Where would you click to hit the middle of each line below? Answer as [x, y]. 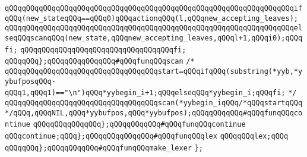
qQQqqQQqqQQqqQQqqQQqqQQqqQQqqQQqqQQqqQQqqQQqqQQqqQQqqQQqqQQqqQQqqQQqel [154, 28]
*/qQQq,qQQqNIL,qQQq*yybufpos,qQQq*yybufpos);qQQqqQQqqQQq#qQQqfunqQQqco [154, 113]
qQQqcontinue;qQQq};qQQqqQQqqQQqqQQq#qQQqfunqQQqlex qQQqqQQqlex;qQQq [147, 136]
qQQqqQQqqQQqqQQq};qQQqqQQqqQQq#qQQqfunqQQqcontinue [139, 125]
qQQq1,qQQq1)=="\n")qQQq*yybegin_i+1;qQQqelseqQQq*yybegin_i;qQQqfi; [145, 93]
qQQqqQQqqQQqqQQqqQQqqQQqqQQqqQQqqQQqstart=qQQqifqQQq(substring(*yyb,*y [154, 71]
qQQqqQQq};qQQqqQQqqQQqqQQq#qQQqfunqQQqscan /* [100, 62]
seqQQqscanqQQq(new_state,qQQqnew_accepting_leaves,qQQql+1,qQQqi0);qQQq [154, 38]
